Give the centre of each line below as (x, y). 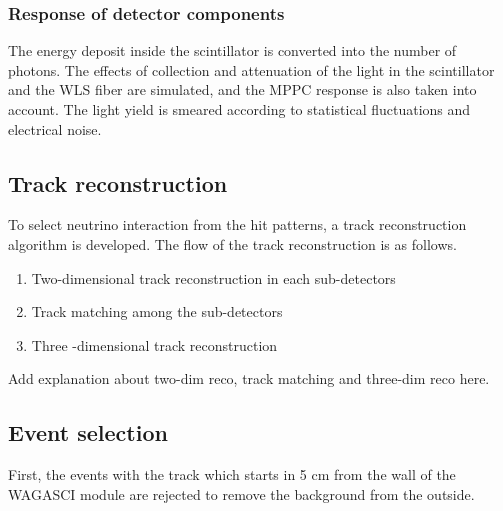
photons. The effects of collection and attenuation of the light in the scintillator (251, 69)
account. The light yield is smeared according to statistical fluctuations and (239, 109)
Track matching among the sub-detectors (157, 311)
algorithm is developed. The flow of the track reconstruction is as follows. (232, 243)
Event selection (88, 432)
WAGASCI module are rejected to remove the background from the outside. (241, 493)
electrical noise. (55, 128)
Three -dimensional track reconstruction (154, 344)
